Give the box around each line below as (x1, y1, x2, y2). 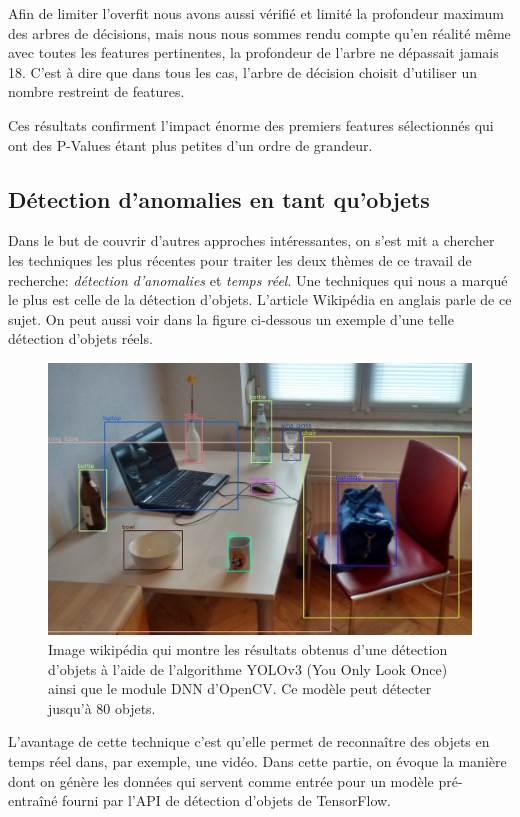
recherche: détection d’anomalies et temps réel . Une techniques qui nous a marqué (8, 269, 508, 290)
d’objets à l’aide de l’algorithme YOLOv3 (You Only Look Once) (48, 658, 448, 679)
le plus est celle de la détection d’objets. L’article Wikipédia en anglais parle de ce (8, 289, 512, 310)
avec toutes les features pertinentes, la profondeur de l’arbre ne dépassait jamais (8, 42, 499, 63)
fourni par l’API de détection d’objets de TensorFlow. (62, 790, 392, 811)
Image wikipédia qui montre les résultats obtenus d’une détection (48, 638, 448, 659)
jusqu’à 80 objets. (48, 697, 156, 718)
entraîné (8, 790, 58, 811)
